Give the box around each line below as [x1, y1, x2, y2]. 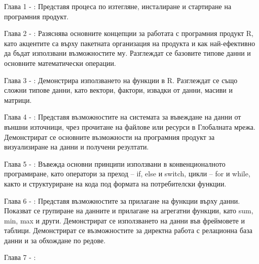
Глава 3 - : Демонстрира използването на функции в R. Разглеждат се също [4, 74, 238, 85]
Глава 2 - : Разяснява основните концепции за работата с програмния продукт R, [4, 28, 254, 39]
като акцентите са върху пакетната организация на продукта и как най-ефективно [4, 37, 255, 48]
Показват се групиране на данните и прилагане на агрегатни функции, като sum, [4, 205, 253, 216]
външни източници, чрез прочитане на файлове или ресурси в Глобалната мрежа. [4, 121, 255, 132]
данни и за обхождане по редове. [4, 235, 106, 245]
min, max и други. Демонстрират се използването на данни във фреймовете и [4, 215, 245, 225]
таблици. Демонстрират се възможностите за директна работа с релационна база [4, 225, 253, 236]
